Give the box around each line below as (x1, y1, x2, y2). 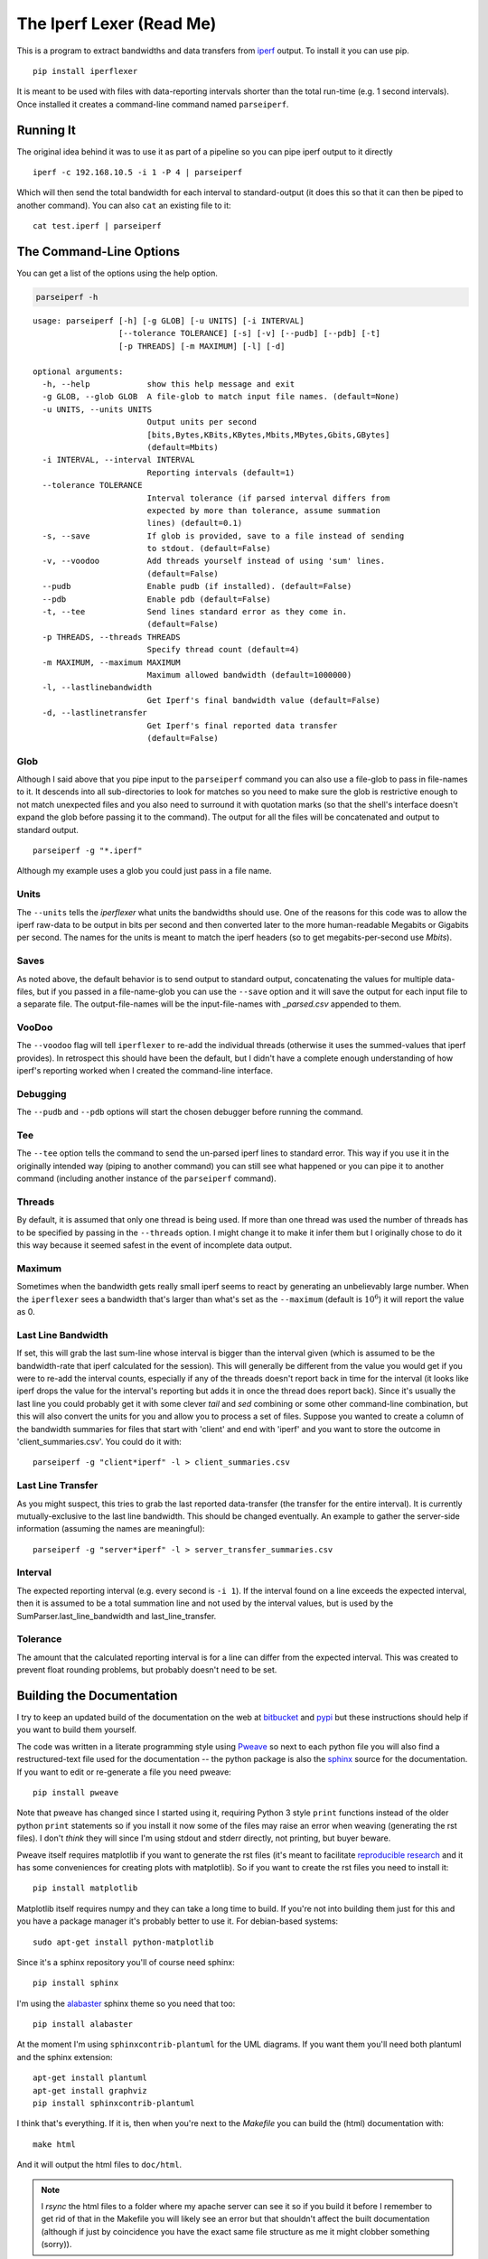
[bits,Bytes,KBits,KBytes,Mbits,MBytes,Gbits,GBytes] (146, 429, 390, 440)
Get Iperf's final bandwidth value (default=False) (146, 695, 381, 705)
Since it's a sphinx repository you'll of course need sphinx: (16, 1956, 235, 1967)
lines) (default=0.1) (146, 518, 243, 529)
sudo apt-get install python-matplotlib (33, 1936, 214, 1947)
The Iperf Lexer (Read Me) (16, 14, 217, 33)
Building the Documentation (16, 1688, 178, 1703)
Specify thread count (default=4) (146, 644, 300, 655)
